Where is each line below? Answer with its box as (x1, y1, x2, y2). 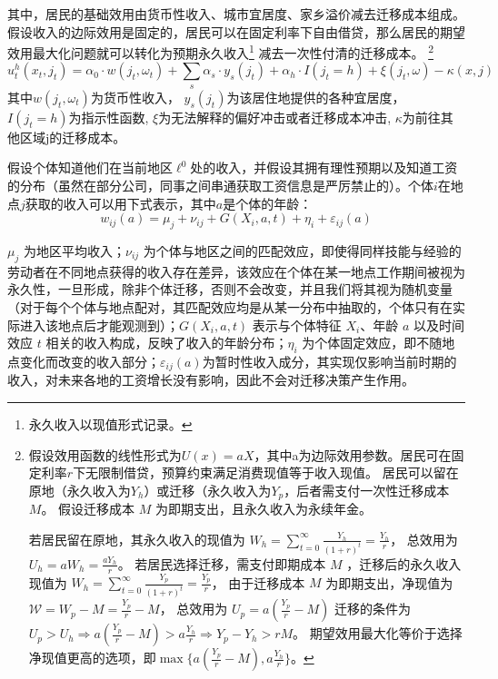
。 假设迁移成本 (41, 499, 135, 518)
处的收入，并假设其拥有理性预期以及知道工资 (190, 158, 458, 177)
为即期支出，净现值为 (325, 573, 453, 592)
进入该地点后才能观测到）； (19, 315, 179, 334)
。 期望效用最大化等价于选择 (293, 624, 463, 643)
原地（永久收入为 (28, 480, 131, 499)
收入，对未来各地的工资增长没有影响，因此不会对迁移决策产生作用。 (7, 370, 414, 389)
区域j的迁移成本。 (19, 127, 126, 146)
